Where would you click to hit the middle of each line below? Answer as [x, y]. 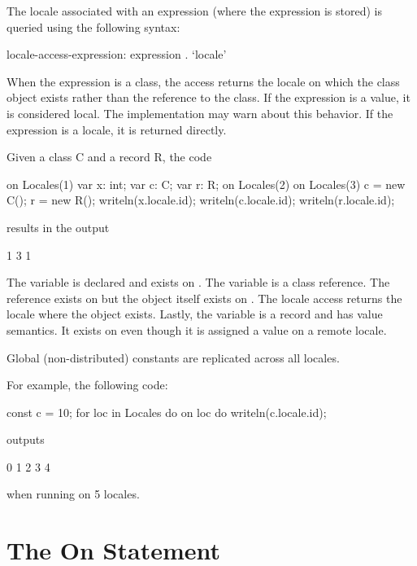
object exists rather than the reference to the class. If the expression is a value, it [208, 97]
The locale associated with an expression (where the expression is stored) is [195, 11]
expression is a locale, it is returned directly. [117, 129]
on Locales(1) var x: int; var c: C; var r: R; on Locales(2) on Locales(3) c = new [206, 184]
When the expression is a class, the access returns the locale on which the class [203, 81]
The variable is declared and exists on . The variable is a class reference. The [198, 282]
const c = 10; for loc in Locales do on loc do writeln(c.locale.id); [167, 412]
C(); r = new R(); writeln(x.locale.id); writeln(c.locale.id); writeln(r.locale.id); [201, 200]
